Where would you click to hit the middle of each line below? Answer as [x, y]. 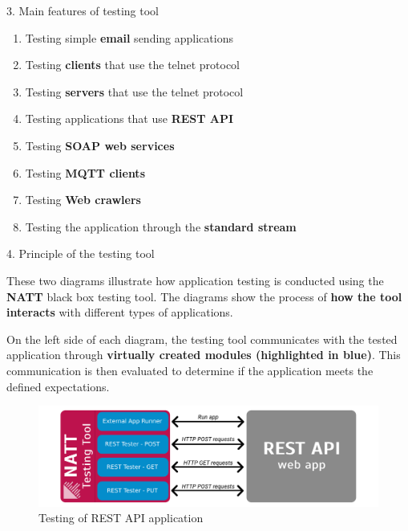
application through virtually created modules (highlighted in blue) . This [204, 355]
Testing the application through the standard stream [161, 226]
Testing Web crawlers [83, 200]
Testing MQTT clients [85, 172]
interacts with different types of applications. [120, 312]
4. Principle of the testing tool [81, 253]
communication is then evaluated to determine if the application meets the [190, 370]
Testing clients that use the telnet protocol [133, 65]
